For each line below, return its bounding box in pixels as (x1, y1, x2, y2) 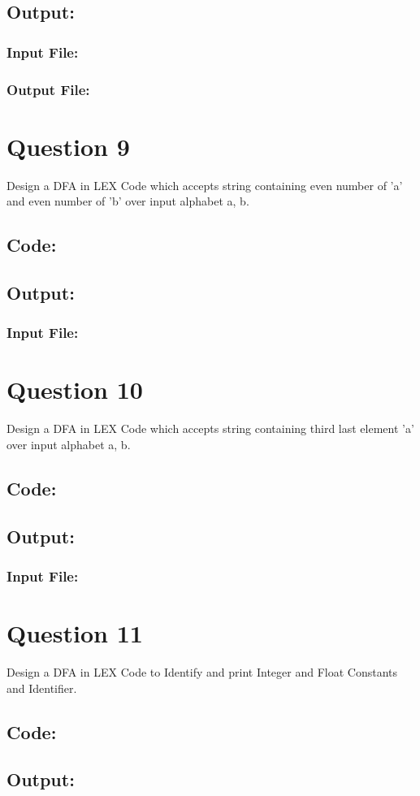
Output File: (6, 79, 90, 99)
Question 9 (6, 129, 130, 162)
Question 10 (6, 373, 143, 406)
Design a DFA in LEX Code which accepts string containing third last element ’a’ (6, 420, 414, 437)
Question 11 (6, 616, 143, 650)
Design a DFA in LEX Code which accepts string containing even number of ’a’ (6, 176, 403, 193)
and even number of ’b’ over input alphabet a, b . (6, 193, 249, 210)
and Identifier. (6, 679, 77, 696)
